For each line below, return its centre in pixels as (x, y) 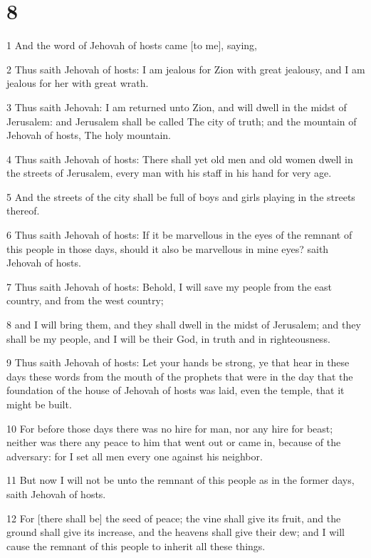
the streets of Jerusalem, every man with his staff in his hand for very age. (169, 173)
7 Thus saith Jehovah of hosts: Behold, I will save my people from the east (169, 286)
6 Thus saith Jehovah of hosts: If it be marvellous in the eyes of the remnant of (179, 235)
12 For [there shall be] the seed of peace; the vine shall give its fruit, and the (174, 518)
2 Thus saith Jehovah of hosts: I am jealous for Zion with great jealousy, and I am (186, 69)
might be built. (39, 404)
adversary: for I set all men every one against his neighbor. (135, 456)
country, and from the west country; (85, 300)
